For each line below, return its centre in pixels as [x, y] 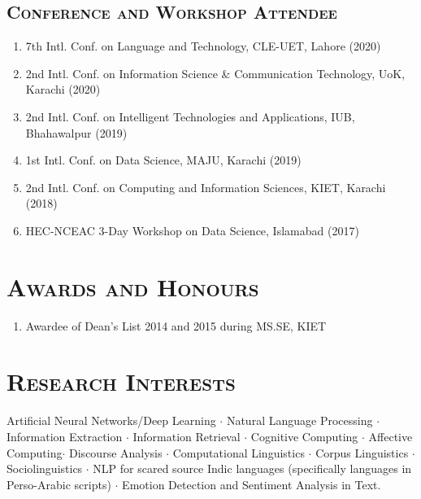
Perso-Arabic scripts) [59, 484]
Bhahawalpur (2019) [76, 132]
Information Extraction [65, 436]
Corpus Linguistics [362, 452]
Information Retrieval [187, 436]
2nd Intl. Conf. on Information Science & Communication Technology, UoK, [215, 73]
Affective [391, 436]
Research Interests [121, 381]
